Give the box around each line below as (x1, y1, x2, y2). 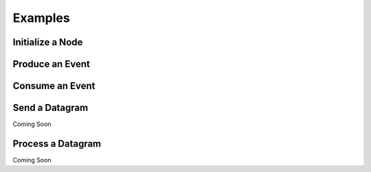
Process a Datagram (12, 138, 102, 149)
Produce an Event (12, 58, 91, 70)
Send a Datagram (12, 102, 89, 114)
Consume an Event (12, 80, 95, 92)
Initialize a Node (12, 36, 83, 48)
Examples (12, 10, 70, 25)
